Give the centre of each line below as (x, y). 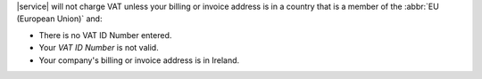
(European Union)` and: (59, 19)
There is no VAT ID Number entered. (105, 35)
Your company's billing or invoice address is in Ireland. (139, 60)
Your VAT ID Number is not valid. (99, 48)
